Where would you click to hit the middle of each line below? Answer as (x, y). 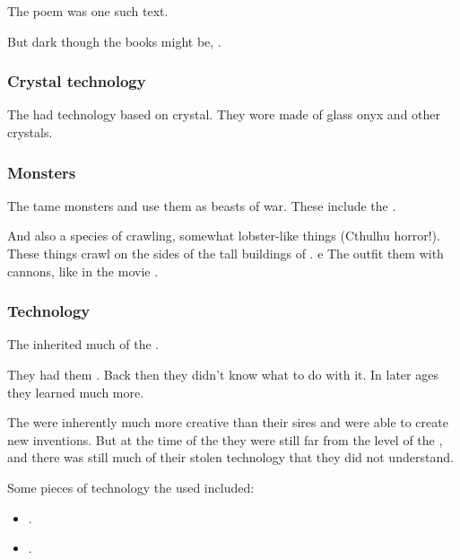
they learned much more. (76, 392)
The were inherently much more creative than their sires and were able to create (228, 422)
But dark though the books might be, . (114, 41)
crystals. (30, 132)
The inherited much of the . (83, 344)
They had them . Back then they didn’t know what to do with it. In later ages (223, 374)
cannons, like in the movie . (83, 271)
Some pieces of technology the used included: (131, 487)
